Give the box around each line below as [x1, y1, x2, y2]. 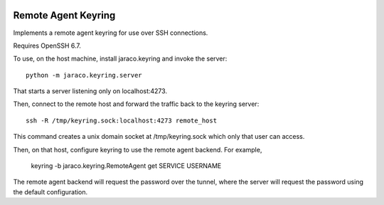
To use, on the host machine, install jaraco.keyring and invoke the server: [13, 54, 228, 63]
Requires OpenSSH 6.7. [13, 41, 82, 50]
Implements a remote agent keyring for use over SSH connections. [13, 28, 208, 37]
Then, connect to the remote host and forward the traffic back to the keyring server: [13, 100, 260, 108]
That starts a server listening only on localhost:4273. [13, 87, 167, 95]
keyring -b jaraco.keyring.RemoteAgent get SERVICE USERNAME [31, 162, 222, 170]
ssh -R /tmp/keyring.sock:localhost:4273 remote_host [26, 116, 217, 125]
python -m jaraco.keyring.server [26, 71, 142, 79]
